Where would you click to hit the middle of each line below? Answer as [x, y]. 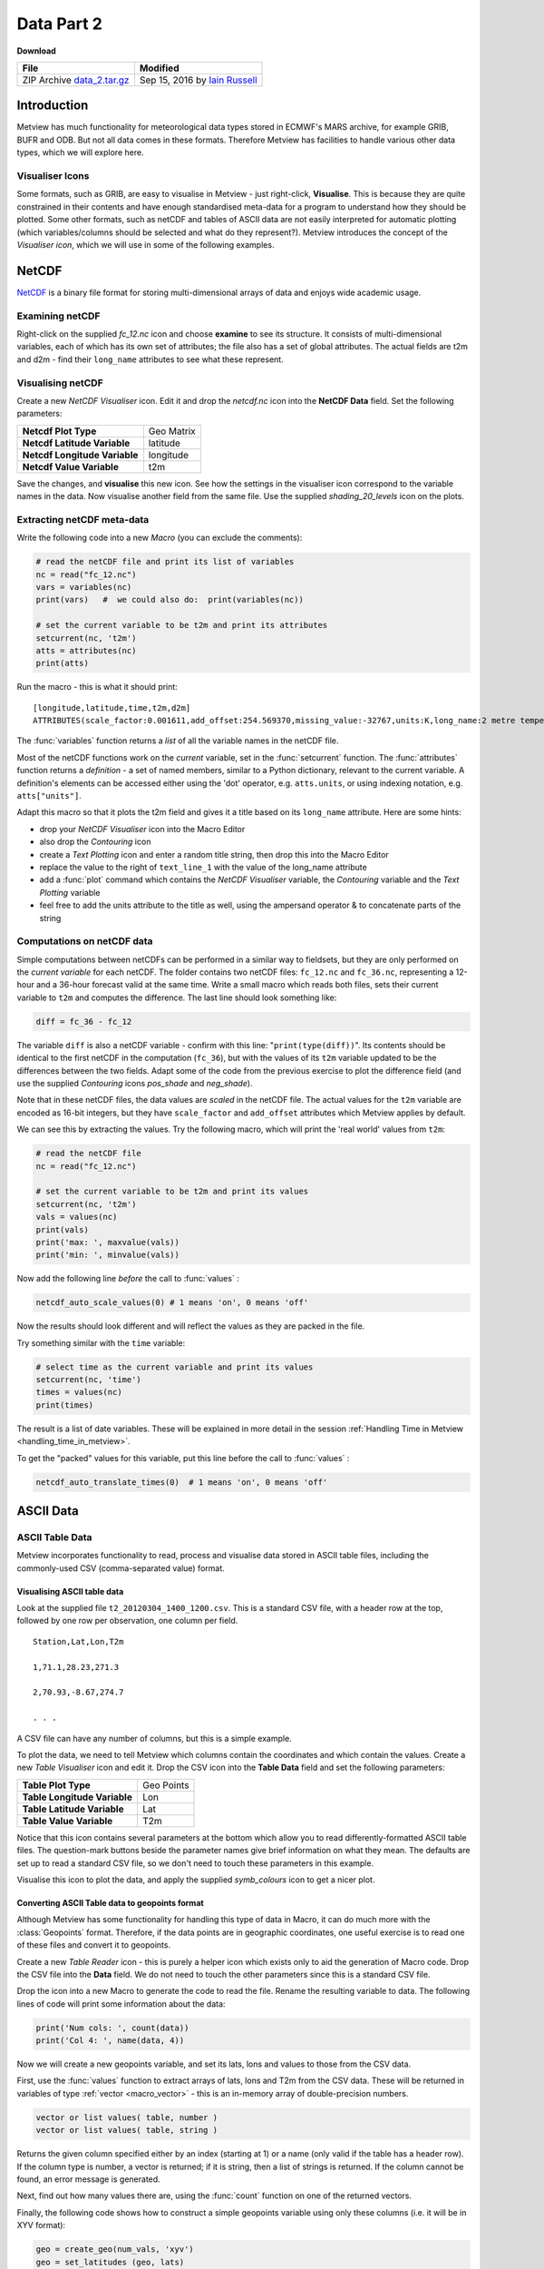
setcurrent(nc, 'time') [89, 1380]
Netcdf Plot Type [59, 431]
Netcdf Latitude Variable [76, 443]
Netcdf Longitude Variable [80, 455]
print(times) [65, 1405]
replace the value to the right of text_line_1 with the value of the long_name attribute [203, 867]
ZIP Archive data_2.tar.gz [76, 80]
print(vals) [63, 1229]
